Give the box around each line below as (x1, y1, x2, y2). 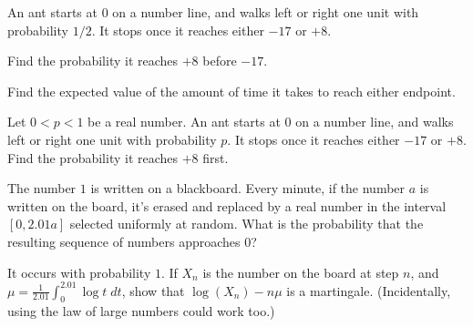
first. (202, 148, 229, 167)
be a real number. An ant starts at (87, 112, 281, 131)
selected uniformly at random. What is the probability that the (69, 214, 424, 233)
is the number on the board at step (202, 262, 399, 281)
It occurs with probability (7, 262, 151, 281)
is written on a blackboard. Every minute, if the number (90, 179, 406, 198)
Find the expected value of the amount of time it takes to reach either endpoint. (7, 81, 456, 100)
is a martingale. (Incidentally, (286, 281, 451, 300)
